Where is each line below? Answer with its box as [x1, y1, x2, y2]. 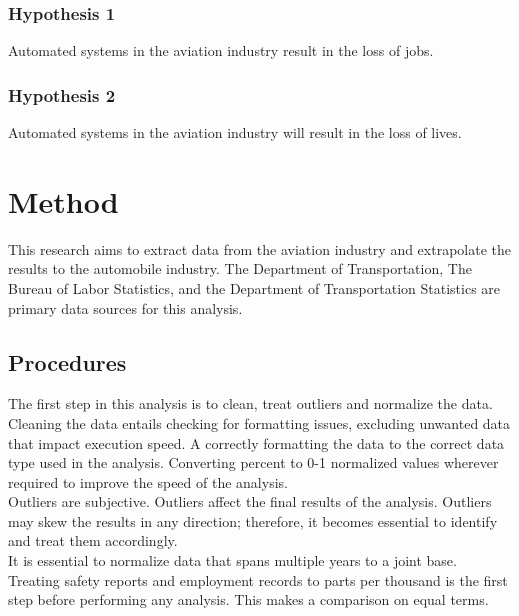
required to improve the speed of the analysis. [8, 471, 288, 492]
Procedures [8, 346, 127, 377]
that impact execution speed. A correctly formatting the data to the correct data [8, 432, 505, 453]
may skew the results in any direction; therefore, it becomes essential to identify [8, 510, 498, 531]
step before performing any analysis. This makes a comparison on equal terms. [8, 589, 489, 610]
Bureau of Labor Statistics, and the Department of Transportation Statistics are [8, 277, 501, 298]
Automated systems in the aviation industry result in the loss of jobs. [8, 40, 434, 61]
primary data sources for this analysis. [8, 297, 243, 318]
